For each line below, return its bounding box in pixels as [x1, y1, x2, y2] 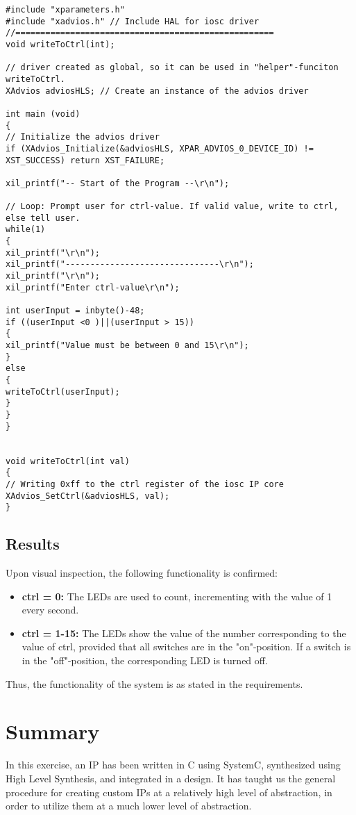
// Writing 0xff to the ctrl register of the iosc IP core [6, 479, 284, 489]
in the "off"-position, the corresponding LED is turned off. [22, 653, 268, 668]
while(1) [6, 224, 46, 235]
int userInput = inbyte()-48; [6, 306, 145, 316]
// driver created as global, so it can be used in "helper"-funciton [6, 63, 339, 73]
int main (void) [6, 108, 80, 119]
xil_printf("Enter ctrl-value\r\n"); [6, 282, 180, 293]
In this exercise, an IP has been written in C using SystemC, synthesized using [6, 757, 341, 772]
